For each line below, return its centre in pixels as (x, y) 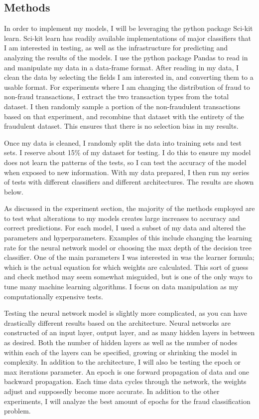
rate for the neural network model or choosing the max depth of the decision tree (128, 247)
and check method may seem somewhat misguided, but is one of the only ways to (128, 277)
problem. (17, 411)
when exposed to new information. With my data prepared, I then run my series (127, 172)
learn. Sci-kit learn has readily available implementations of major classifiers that (128, 38)
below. (14, 191)
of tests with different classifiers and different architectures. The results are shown (129, 182)
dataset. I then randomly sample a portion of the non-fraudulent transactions (122, 106)
